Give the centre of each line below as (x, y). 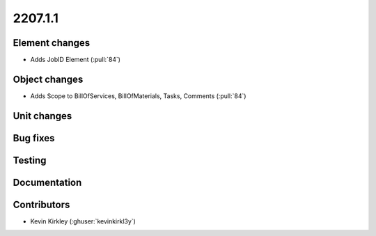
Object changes (48, 79)
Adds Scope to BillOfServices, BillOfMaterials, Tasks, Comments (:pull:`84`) (138, 96)
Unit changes (42, 116)
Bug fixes (34, 138)
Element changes (52, 43)
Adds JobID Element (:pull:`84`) (76, 60)
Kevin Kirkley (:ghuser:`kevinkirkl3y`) (83, 221)
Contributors (41, 204)
